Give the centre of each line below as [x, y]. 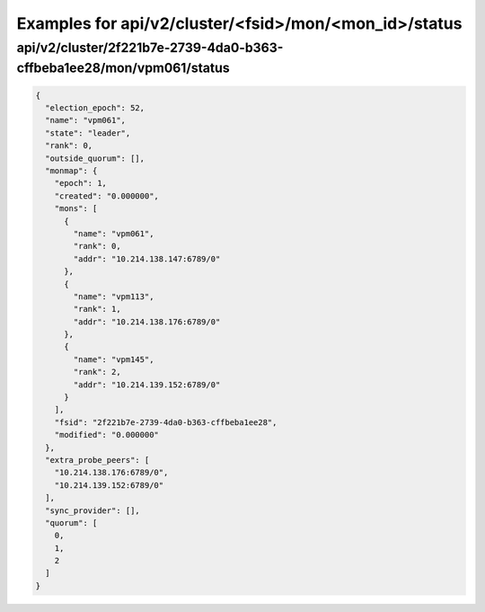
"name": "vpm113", [114, 296]
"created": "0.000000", [106, 196]
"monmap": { [71, 170]
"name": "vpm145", [114, 359]
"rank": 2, [97, 372]
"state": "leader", [88, 133]
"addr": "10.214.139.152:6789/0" [147, 385]
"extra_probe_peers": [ [97, 460]
